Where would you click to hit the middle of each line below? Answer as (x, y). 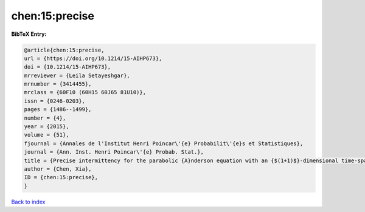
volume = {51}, (47, 135)
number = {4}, (45, 118)
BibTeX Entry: (29, 34)
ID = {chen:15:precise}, (61, 177)
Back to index (28, 202)
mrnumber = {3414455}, (58, 84)
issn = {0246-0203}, (54, 101)
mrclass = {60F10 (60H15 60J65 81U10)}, (85, 92)
